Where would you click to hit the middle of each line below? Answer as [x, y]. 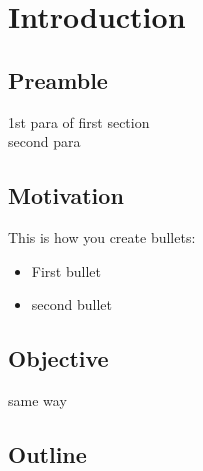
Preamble [58, 79]
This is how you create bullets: [102, 236]
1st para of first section [79, 121]
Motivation [66, 195]
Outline [47, 453]
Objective [58, 358]
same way [37, 399]
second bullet [71, 304]
